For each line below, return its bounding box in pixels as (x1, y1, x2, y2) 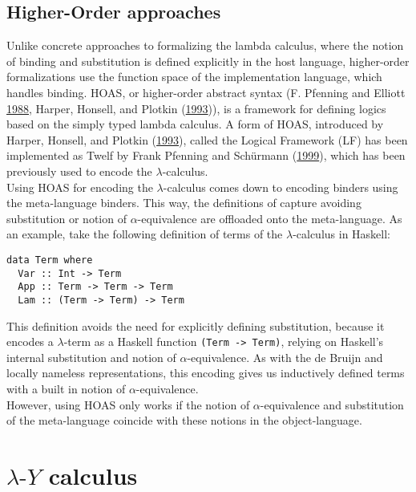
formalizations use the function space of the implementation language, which (6, 68, 382, 85)
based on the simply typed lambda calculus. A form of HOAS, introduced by (6, 116, 384, 132)
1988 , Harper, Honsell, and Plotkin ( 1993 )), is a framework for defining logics (6, 100, 386, 116)
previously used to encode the (6, 162, 152, 179)
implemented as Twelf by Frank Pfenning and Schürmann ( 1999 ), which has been (6, 147, 406, 164)
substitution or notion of (6, 209, 127, 226)
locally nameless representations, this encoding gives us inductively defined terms (6, 364, 405, 381)
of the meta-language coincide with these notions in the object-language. (6, 412, 362, 429)
